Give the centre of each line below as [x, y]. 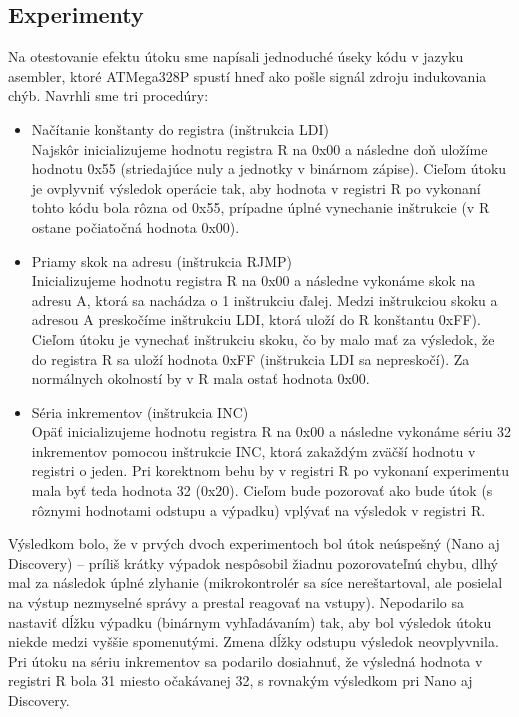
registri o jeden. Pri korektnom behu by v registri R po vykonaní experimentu [270, 470]
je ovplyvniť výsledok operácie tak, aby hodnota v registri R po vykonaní [256, 187]
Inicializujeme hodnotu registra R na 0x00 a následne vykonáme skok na [253, 280]
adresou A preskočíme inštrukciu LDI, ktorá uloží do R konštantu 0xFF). [256, 319]
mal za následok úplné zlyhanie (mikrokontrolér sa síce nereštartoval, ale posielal [255, 582]
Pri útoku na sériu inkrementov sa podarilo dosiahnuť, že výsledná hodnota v [245, 660]
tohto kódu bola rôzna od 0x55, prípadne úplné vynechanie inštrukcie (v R [260, 207]
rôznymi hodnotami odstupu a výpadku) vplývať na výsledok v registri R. [258, 509]
